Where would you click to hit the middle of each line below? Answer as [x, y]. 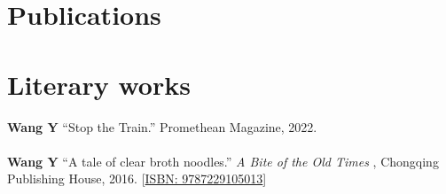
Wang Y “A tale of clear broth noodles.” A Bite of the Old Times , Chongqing [223, 161]
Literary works [99, 84]
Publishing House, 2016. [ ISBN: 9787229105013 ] [137, 178]
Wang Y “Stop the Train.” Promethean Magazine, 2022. [162, 126]
